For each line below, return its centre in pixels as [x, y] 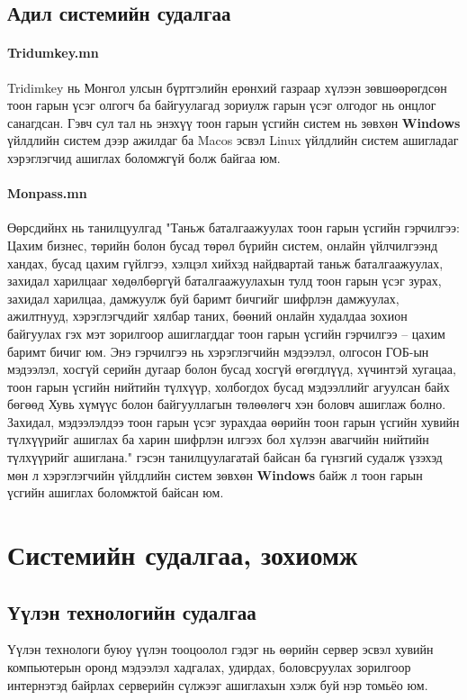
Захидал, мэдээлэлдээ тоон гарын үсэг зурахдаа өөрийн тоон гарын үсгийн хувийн [233, 421]
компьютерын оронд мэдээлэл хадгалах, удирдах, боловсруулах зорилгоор [209, 667]
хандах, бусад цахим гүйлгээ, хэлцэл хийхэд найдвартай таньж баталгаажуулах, [225, 263]
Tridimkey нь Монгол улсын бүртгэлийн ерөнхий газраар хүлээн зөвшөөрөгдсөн [227, 87]
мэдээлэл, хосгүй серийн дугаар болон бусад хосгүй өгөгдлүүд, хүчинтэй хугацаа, [232, 369]
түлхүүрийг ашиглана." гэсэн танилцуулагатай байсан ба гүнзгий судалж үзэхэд [225, 457]
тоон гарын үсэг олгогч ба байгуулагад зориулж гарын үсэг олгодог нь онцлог [222, 105]
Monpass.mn [47, 193]
